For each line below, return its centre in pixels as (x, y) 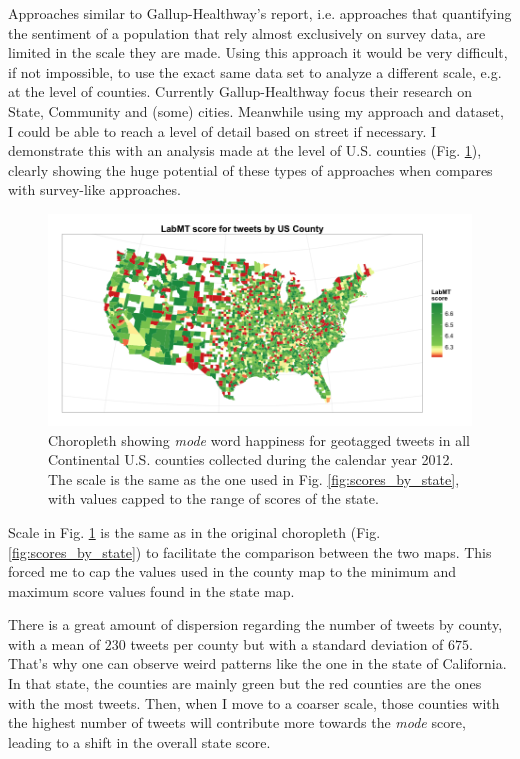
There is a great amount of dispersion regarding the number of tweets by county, (255, 624)
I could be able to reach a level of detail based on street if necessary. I (222, 130)
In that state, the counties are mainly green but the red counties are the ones (245, 683)
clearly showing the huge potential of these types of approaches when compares (250, 169)
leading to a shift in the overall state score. (139, 741)
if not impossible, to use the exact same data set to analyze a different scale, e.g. (255, 71)
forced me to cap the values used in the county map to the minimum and (232, 571)
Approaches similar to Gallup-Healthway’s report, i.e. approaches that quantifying (260, 13)
